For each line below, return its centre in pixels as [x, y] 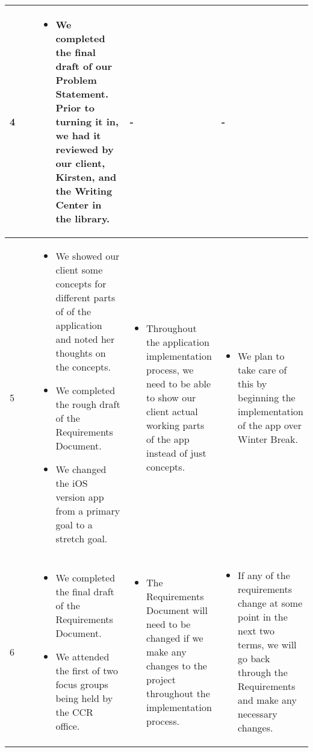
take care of [262, 369]
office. [68, 725]
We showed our [88, 256]
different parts [85, 297]
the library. [83, 218]
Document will [177, 610]
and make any [267, 700]
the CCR [74, 712]
